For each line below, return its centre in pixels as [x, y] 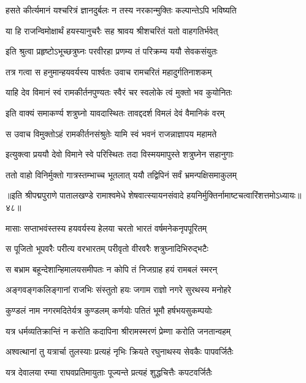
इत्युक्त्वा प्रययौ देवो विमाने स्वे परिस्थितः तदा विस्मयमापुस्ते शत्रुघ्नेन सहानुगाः [120, 154]
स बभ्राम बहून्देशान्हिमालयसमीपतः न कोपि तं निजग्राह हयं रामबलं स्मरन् [112, 269]
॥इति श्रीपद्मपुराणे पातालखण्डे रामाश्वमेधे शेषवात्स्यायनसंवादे [95, 195]
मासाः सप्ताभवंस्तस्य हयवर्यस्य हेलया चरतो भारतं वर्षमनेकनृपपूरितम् [106, 228]
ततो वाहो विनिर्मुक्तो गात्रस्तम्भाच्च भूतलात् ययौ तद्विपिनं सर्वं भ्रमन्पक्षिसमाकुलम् [121, 174]
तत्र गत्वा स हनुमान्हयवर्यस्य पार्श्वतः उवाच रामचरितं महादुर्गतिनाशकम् [109, 71]
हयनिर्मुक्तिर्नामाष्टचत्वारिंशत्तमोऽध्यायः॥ [244, 195]
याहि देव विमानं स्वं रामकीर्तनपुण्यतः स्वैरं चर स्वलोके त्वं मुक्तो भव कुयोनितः [119, 92]
